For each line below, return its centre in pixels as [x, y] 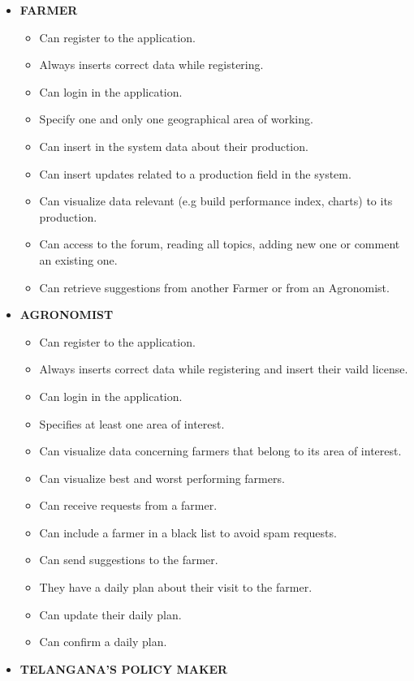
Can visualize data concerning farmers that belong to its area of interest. [220, 451]
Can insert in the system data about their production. [174, 146]
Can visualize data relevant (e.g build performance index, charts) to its [216, 201]
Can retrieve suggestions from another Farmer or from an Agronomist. [214, 287]
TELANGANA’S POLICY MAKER [124, 668]
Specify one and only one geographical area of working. [176, 119]
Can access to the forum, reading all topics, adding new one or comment [220, 244]
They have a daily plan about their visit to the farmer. [176, 587]
